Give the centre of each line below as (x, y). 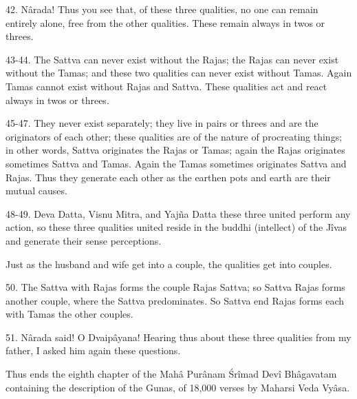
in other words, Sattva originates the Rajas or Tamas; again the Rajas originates (175, 150)
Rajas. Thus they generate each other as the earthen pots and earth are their (168, 177)
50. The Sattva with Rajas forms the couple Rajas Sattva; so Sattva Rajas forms (175, 287)
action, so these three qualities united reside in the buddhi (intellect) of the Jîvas (176, 227)
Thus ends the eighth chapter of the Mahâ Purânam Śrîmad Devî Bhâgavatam (171, 374)
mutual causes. (36, 191)
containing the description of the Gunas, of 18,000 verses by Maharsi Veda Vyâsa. (178, 387)
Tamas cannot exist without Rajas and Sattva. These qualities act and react (166, 86)
